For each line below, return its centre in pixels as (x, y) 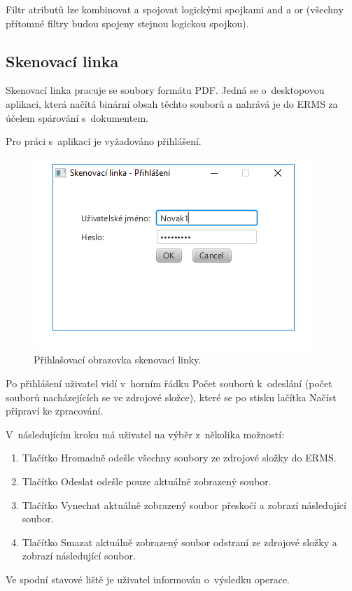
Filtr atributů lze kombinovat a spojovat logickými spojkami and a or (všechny (175, 9)
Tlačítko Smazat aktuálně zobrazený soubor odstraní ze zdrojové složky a (179, 542)
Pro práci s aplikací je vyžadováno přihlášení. (104, 141)
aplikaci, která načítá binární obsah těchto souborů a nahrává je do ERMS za (172, 103)
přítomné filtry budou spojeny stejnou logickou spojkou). (127, 23)
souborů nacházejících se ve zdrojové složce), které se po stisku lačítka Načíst (171, 397)
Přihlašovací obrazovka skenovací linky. (118, 360)
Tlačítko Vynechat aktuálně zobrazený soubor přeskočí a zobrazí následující (184, 505)
